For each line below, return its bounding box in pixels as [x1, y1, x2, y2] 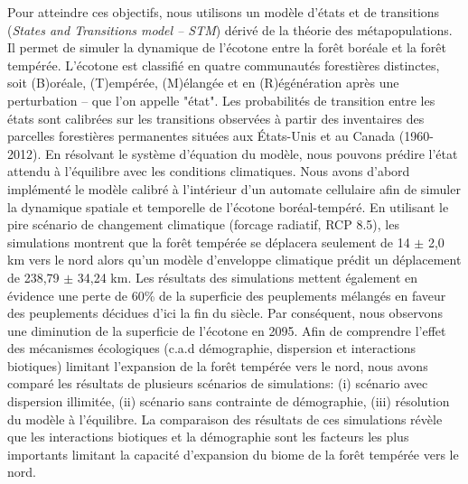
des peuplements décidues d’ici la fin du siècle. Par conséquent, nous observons [7, 303, 443, 322]
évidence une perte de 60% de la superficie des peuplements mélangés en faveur [7, 285, 446, 304]
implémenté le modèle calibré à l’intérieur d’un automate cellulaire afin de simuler [7, 179, 461, 198]
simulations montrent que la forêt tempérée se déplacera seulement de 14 [7, 232, 410, 251]
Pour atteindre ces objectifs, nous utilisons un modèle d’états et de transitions [7, 3, 440, 21]
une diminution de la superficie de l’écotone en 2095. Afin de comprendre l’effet [7, 321, 446, 340]
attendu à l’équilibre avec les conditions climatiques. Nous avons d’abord [7, 162, 410, 181]
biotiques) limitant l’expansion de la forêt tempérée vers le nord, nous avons [7, 356, 428, 375]
